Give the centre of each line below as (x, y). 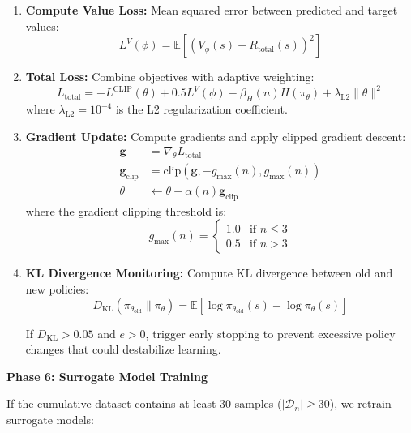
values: (42, 26)
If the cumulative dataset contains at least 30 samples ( (144, 403)
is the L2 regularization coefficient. (201, 109)
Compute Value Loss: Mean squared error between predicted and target (212, 10)
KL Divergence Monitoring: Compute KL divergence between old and (209, 273)
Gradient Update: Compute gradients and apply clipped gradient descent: (216, 136)
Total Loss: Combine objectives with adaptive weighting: (170, 77)
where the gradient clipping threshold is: (126, 210)
